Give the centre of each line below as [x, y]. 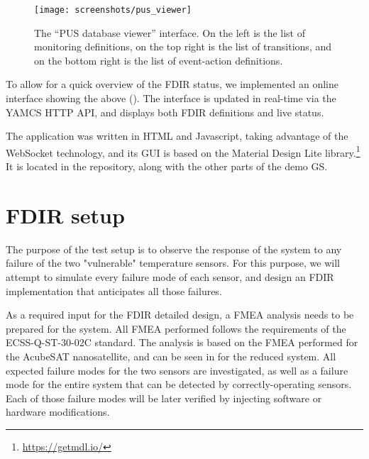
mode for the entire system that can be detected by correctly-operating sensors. [179, 384]
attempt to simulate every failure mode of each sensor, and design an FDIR [170, 276]
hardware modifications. [58, 412]
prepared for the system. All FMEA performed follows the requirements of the [176, 328]
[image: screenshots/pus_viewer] [113, 10]
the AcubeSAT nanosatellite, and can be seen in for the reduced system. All [171, 356]
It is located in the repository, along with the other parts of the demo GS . [167, 166]
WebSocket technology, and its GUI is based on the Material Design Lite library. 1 [183, 151]
